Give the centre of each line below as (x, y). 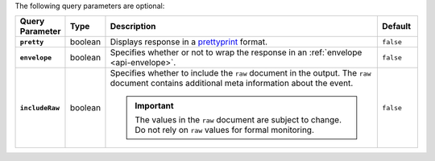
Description (133, 27)
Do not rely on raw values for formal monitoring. (224, 130)
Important (154, 106)
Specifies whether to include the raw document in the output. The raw (240, 73)
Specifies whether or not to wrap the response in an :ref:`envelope (236, 52)
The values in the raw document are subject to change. (238, 120)
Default (396, 27)
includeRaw (40, 107)
